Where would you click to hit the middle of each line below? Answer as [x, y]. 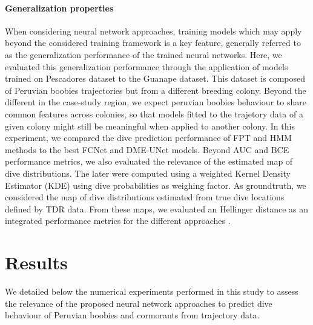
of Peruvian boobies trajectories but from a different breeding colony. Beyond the [156, 90]
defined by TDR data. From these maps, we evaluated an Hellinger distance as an [157, 208]
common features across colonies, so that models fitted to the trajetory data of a [154, 113]
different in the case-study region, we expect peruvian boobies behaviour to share [156, 102]
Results [36, 262]
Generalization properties [59, 8]
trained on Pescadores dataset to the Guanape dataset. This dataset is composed [155, 78]
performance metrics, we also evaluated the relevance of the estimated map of [149, 161]
